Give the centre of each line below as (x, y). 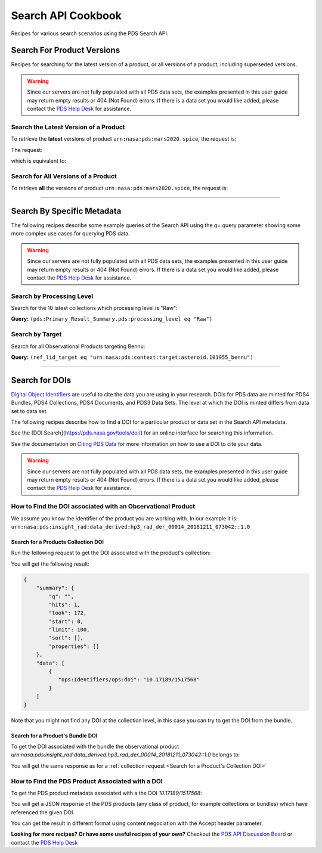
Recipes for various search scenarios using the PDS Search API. (90, 33)
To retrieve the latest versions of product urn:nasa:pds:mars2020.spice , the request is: (124, 139)
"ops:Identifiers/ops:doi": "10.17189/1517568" (129, 680)
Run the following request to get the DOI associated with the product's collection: (111, 553)
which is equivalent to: (39, 160)
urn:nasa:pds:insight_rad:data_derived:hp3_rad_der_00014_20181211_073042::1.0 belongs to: (126, 755)
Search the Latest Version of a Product (68, 127)
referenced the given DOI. (43, 812)
